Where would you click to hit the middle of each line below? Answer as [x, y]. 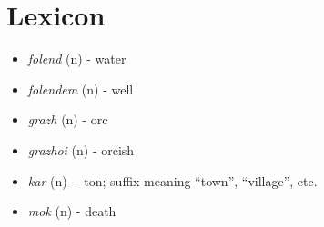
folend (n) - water [77, 59]
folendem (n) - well [81, 89]
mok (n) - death [72, 211]
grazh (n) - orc [68, 119]
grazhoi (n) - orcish [81, 149]
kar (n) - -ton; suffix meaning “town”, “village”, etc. [172, 180]
